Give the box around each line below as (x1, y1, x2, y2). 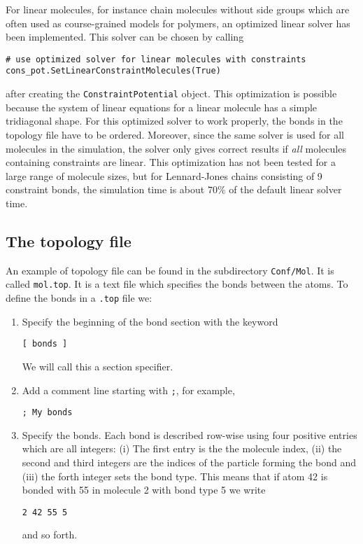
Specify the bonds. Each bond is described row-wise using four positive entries (22, 427, 357, 442)
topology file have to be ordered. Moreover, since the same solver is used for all (6, 127, 344, 141)
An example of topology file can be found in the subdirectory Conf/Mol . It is (6, 263, 334, 277)
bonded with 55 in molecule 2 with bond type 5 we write (22, 482, 266, 497)
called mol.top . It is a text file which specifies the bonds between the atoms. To (6, 277, 348, 291)
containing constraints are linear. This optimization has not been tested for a (6, 155, 336, 169)
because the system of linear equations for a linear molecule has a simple (6, 99, 318, 114)
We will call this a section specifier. (22, 358, 173, 373)
